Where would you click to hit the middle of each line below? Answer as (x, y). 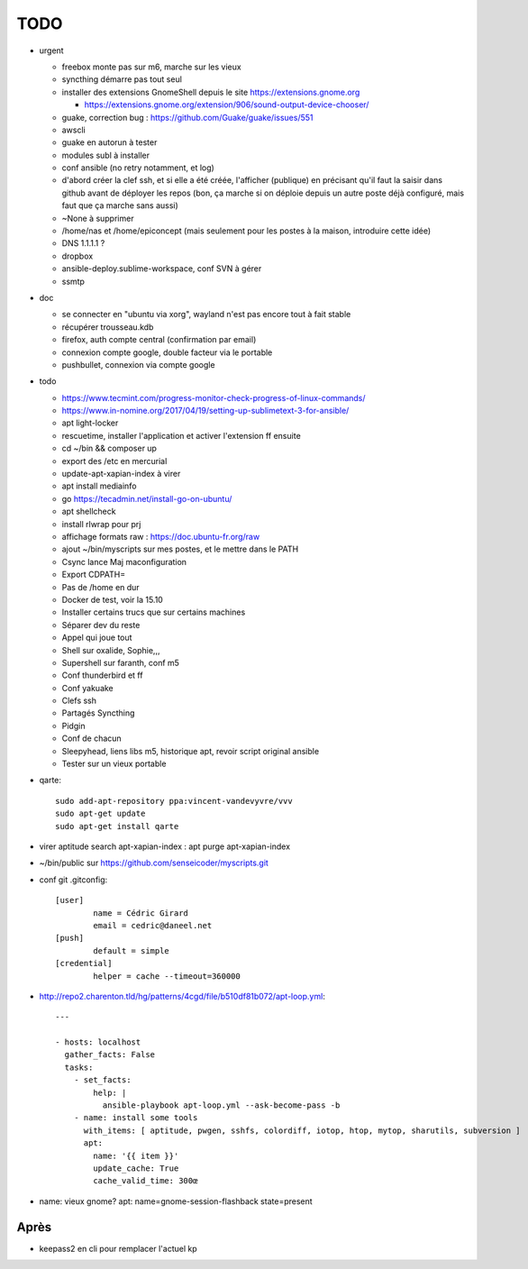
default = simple (132, 950)
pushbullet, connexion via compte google (138, 364)
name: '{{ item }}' (136, 1155)
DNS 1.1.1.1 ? (83, 243)
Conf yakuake (88, 688)
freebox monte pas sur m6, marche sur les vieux (152, 67)
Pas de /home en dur (100, 587)
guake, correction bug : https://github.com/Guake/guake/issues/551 (187, 117)
